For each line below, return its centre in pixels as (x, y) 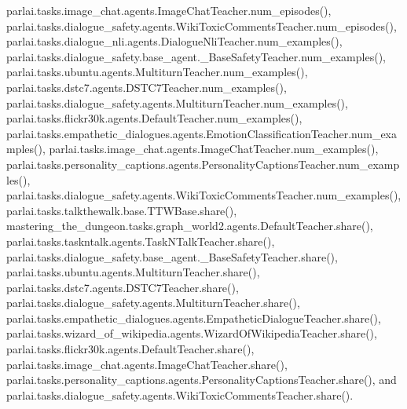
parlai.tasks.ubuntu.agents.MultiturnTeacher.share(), (133, 272)
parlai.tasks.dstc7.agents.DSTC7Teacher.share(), (123, 287)
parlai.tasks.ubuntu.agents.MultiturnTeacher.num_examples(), (157, 72)
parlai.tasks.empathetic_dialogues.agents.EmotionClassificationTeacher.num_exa (202, 133)
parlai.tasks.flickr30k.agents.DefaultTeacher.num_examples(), (154, 118)
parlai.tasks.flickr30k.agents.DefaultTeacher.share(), (130, 349)
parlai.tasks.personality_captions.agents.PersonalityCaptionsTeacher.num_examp (203, 164)
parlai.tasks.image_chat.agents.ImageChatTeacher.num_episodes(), (169, 10)
